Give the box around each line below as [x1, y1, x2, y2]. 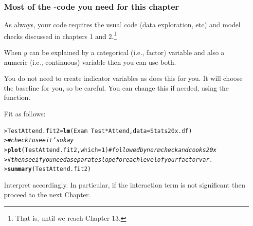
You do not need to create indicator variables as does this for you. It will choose [4, 73, 243, 83]
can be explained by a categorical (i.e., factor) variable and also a [29, 47, 225, 57]
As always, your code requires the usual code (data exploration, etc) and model [4, 19, 241, 30]
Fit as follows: [4, 109, 46, 119]
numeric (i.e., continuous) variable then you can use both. [4, 56, 176, 67]
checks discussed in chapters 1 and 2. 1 [4, 29, 117, 41]
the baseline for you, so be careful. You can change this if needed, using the [4, 82, 229, 93]
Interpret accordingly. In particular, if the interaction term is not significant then [4, 179, 245, 189]
